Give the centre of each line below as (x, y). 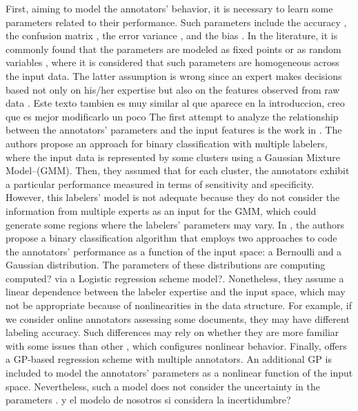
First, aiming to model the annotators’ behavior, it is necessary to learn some (169, 8)
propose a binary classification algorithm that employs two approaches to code (171, 238)
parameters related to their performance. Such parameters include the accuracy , (176, 22)
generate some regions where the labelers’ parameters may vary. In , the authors (175, 224)
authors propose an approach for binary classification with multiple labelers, (167, 143)
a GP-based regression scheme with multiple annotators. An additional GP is (169, 359)
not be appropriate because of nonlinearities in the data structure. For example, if (179, 305)
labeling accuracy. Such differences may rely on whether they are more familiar (172, 332)
